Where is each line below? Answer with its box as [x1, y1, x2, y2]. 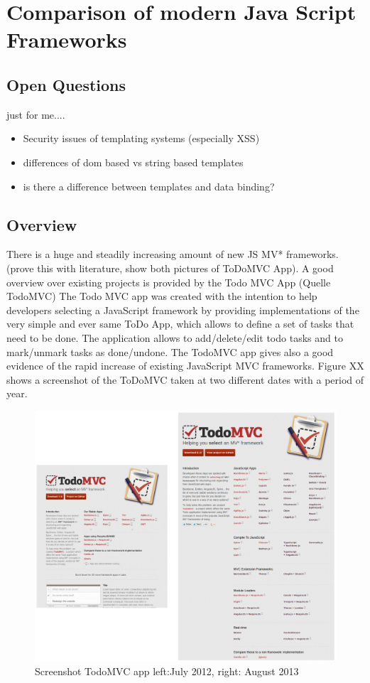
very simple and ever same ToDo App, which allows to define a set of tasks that [6, 316, 354, 331]
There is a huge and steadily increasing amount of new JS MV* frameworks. [6, 247, 339, 262]
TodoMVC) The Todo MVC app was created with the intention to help [6, 289, 317, 303]
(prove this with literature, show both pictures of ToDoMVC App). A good [6, 260, 334, 275]
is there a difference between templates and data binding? [23, 178, 275, 193]
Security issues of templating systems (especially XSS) [23, 131, 260, 146]
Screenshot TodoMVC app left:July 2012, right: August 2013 [35, 664, 299, 679]
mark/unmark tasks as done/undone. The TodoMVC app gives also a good [6, 344, 334, 359]
